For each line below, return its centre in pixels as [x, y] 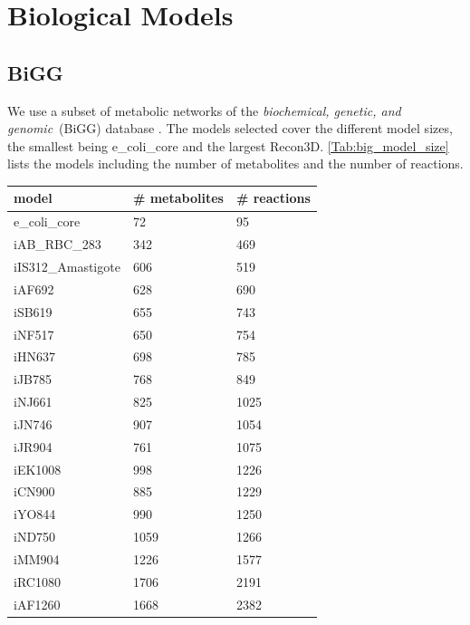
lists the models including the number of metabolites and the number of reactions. [235, 163]
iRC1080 [37, 581]
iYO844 [35, 514]
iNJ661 [33, 402]
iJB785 [33, 379]
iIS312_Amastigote [67, 266]
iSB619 [33, 311]
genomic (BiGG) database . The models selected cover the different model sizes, [230, 128]
